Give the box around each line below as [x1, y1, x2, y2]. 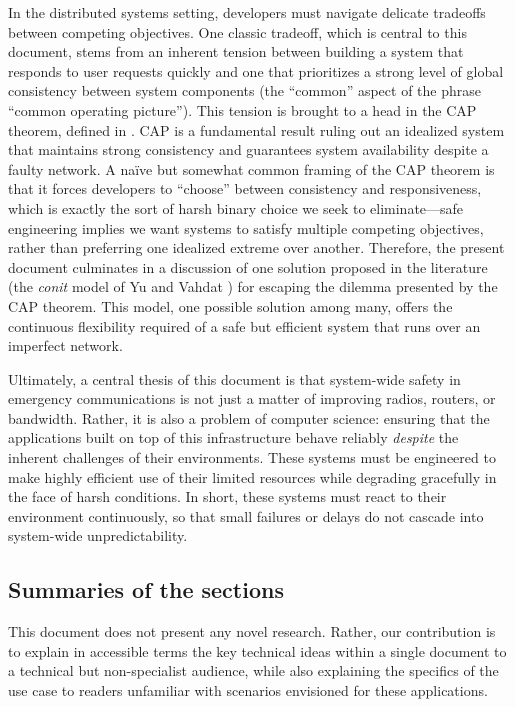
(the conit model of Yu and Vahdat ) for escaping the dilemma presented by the [8, 276, 498, 297]
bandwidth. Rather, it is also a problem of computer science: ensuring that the [8, 407, 490, 428]
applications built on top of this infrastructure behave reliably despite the [8, 427, 459, 448]
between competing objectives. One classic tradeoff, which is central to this [8, 21, 467, 42]
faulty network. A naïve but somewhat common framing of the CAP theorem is [8, 158, 495, 179]
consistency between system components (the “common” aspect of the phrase [8, 80, 481, 101]
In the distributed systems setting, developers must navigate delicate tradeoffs [8, 2, 486, 22]
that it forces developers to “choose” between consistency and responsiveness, [8, 178, 482, 199]
